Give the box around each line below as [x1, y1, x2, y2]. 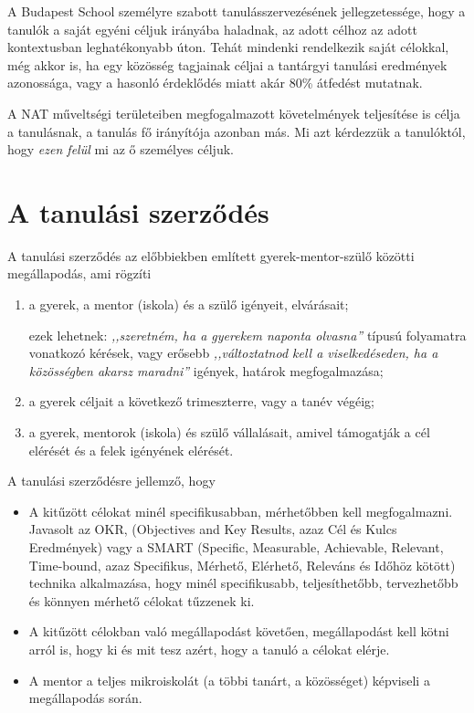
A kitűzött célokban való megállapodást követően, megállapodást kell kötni [28, 622, 449, 641]
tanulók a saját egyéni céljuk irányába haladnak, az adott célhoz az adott [7, 19, 417, 38]
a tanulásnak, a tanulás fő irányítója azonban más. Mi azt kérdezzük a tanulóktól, [7, 121, 466, 141]
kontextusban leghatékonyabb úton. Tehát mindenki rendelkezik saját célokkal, [7, 37, 449, 57]
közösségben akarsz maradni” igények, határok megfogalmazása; [28, 361, 384, 380]
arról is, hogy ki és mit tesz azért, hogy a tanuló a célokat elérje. [28, 639, 390, 658]
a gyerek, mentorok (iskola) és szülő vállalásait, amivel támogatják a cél [28, 423, 430, 442]
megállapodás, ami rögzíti [7, 264, 152, 283]
